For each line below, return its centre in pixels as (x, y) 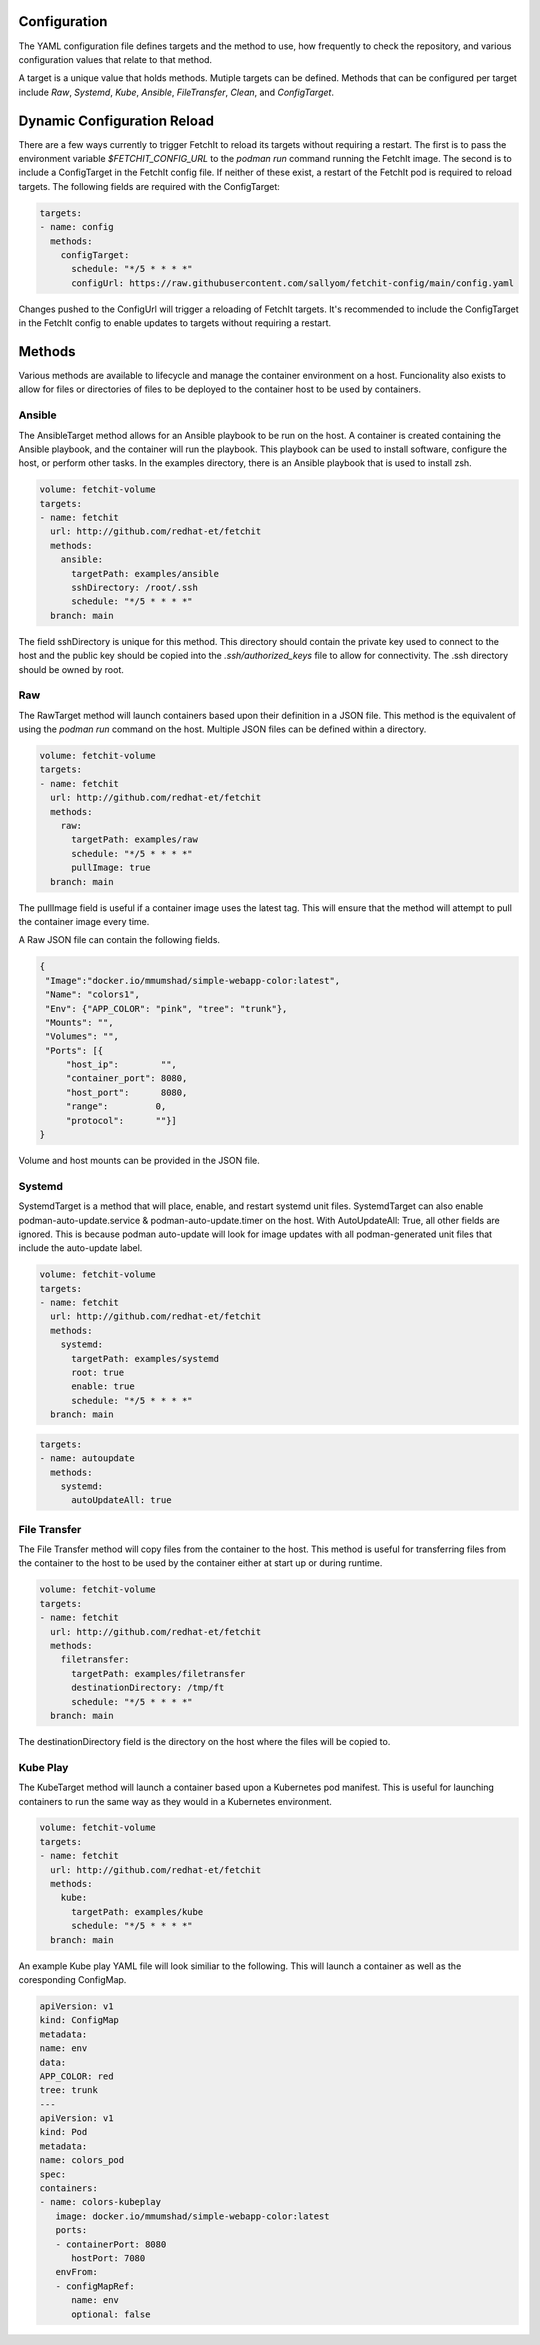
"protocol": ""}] (121, 1120)
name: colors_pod (82, 2160)
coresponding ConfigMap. (72, 1979)
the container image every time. (84, 921)
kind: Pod (63, 2132)
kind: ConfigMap (79, 2020)
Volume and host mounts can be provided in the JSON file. (139, 1161)
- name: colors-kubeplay (100, 2202)
